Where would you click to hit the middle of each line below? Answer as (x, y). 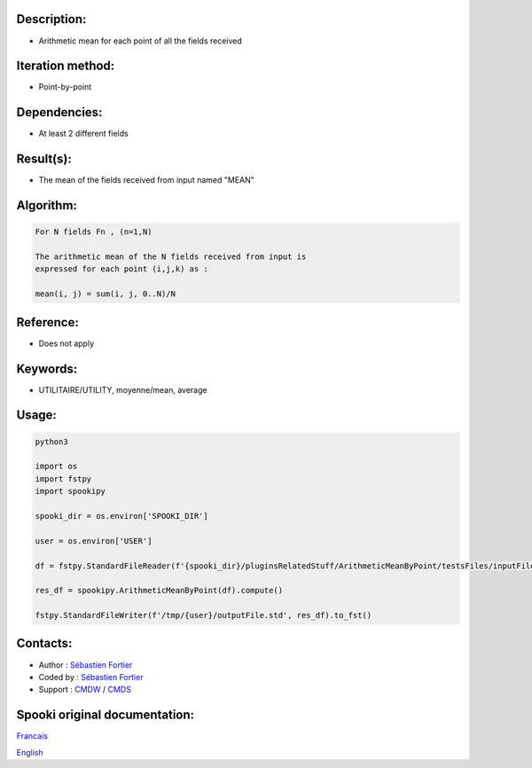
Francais (32, 736)
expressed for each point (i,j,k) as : (121, 269)
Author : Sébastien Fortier (86, 664)
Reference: (47, 322)
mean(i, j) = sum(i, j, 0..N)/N (106, 294)
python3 (51, 442)
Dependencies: (59, 112)
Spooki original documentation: (106, 715)
